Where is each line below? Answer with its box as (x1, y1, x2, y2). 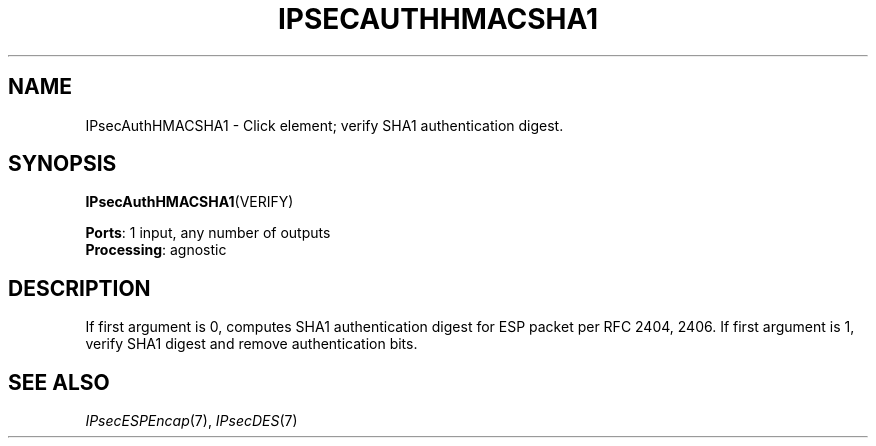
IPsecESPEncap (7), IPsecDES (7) (85, 412, 298, 430)
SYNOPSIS (8, 151, 117, 177)
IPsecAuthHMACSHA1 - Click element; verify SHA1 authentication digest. (85, 116, 564, 134)
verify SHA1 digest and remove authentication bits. (85, 335, 418, 353)
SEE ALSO (8, 369, 110, 395)
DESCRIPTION (8, 275, 151, 301)
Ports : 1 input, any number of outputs (85, 224, 331, 242)
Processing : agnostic (85, 241, 227, 259)
